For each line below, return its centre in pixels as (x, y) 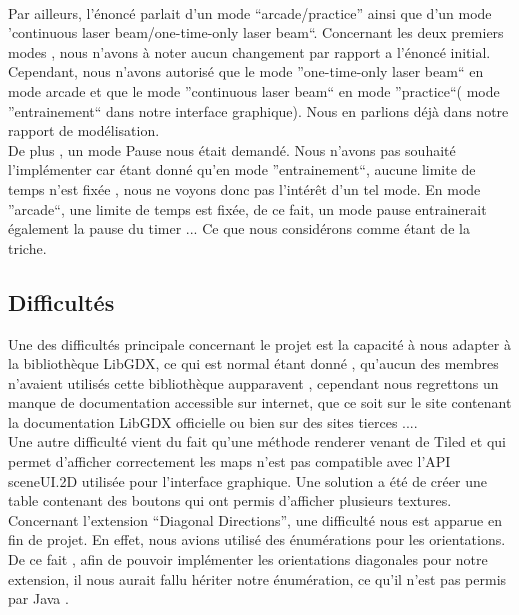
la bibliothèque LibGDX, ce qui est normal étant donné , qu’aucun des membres (253, 363)
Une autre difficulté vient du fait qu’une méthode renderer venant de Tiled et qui (257, 441)
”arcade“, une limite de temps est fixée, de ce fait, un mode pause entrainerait (247, 208)
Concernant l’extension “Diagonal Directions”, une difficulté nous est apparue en (255, 519)
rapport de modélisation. (84, 130)
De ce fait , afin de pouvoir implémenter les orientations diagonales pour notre (248, 559)
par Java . (38, 598)
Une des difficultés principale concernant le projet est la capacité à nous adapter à (259, 343)
